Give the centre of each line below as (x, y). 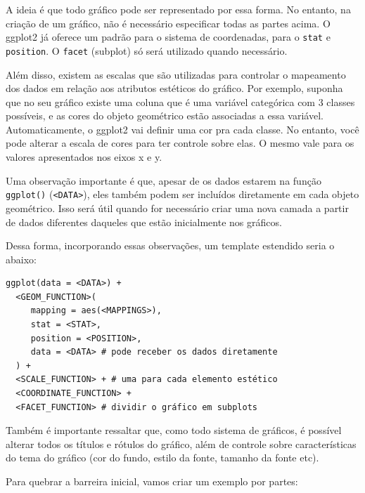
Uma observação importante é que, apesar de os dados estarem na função (164, 180)
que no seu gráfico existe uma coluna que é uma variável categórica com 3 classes (180, 101)
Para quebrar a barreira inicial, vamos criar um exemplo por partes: (152, 481)
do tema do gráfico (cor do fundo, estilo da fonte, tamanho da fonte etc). (162, 458)
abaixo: (21, 259)
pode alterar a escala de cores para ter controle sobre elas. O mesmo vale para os (180, 143)
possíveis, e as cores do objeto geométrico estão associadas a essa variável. (165, 116)
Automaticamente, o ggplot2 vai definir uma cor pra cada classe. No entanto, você (182, 129)
